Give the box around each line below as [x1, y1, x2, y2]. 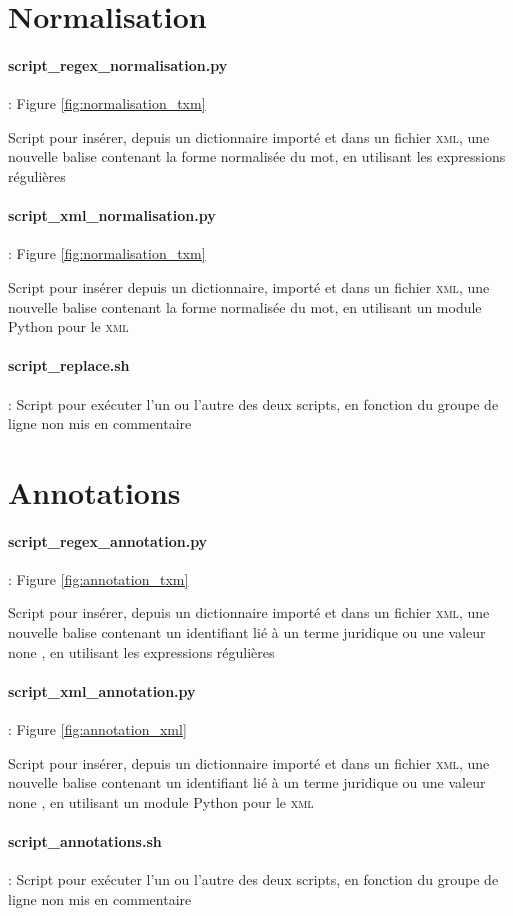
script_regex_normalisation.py [8, 54, 228, 75]
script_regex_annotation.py [8, 530, 208, 551]
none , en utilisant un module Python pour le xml [8, 791, 314, 812]
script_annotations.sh [8, 831, 162, 852]
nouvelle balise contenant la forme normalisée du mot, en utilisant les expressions [8, 146, 506, 167]
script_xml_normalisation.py [8, 205, 216, 226]
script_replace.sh [8, 355, 130, 376]
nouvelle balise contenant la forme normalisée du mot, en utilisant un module [8, 296, 482, 317]
